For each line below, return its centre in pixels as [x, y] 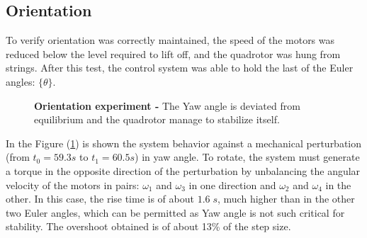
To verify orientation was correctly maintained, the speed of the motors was [170, 40]
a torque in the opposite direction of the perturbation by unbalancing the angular [183, 170]
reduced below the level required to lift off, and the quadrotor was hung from [173, 53]
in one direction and [232, 185]
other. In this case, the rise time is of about [100, 199]
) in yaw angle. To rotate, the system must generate [247, 157]
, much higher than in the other [286, 199]
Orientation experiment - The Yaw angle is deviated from [167, 105]
